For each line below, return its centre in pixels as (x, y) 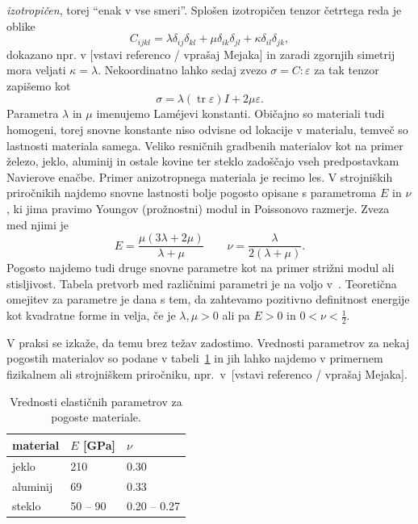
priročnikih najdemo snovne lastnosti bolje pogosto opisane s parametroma (192, 193)
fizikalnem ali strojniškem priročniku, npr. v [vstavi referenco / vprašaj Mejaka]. (207, 374)
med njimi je (38, 224)
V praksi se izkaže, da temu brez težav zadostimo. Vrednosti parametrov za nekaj (208, 342)
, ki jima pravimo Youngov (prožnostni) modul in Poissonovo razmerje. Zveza (198, 208)
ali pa (236, 315)
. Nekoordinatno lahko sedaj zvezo (182, 70)
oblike (21, 25)
